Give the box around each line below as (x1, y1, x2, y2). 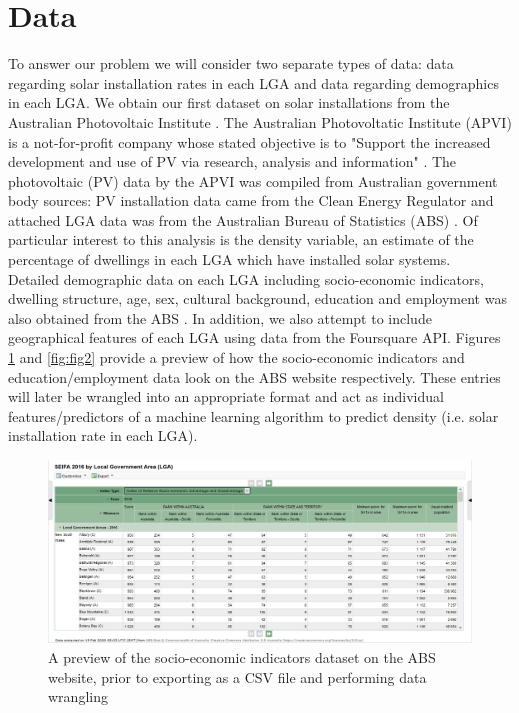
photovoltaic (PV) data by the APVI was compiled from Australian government (8, 170, 498, 191)
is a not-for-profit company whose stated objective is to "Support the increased (8, 131, 491, 152)
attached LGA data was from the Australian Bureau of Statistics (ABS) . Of (8, 209, 478, 230)
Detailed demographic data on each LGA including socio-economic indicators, (8, 268, 484, 289)
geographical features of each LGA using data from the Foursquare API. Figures (8, 327, 501, 348)
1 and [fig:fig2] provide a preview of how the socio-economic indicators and (8, 347, 465, 368)
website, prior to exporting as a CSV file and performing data (48, 666, 427, 687)
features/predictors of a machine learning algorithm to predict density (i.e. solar (8, 405, 499, 426)
